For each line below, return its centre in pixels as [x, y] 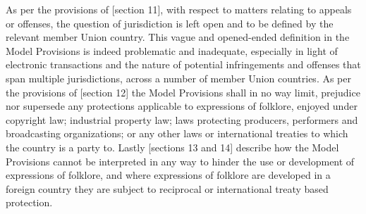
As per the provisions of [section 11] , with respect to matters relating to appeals [179, 9]
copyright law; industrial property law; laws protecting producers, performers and [182, 119]
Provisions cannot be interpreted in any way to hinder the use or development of [180, 161]
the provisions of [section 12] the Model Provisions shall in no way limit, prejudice [183, 92]
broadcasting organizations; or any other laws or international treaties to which [177, 133]
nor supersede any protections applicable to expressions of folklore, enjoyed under [182, 106]
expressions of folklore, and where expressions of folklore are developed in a [168, 175]
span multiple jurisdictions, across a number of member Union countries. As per [178, 78]
